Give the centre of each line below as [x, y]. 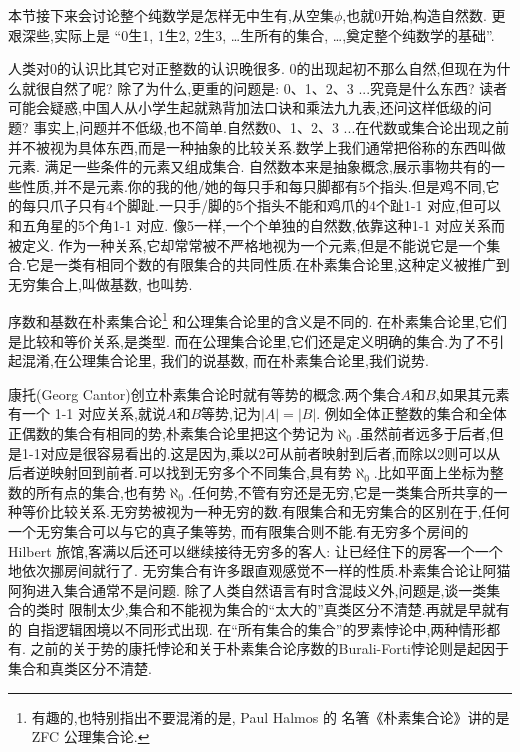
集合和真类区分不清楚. [80, 668]
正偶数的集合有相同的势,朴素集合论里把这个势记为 [171, 432]
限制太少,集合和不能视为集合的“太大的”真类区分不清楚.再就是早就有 [289, 609]
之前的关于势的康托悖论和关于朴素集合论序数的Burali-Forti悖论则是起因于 [269, 648]
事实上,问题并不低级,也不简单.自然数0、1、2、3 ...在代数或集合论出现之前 [271, 126]
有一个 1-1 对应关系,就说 [87, 413]
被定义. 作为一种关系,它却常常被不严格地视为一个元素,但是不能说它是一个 [247, 244]
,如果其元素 [472, 393]
